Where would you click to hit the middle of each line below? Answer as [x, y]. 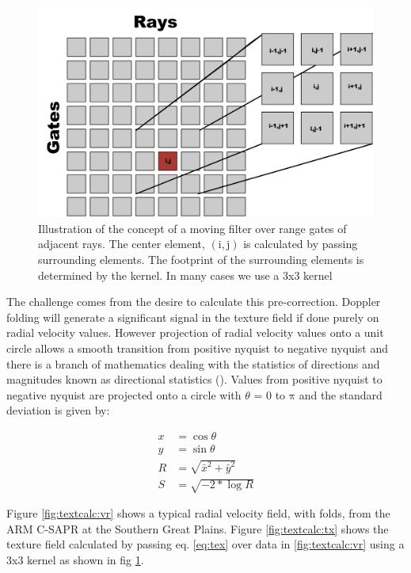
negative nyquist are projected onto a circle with [124, 394]
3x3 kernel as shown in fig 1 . [75, 559]
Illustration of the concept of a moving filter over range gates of [192, 228]
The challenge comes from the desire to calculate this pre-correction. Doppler [194, 302]
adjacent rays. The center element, [122, 244]
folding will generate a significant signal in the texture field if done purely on [193, 317]
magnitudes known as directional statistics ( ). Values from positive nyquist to [194, 379]
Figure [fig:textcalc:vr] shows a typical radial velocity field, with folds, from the [198, 513]
